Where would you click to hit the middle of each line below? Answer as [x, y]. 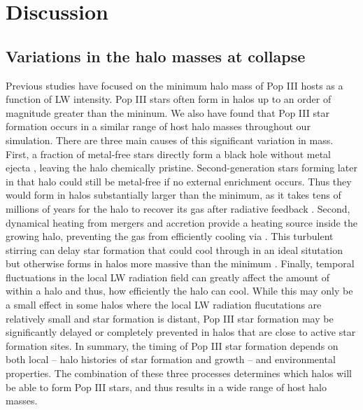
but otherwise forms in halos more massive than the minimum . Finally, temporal [180, 263]
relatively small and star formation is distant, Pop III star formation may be [170, 318]
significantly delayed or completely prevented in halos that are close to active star [181, 332]
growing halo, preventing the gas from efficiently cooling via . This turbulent [170, 236]
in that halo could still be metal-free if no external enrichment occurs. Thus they [179, 181]
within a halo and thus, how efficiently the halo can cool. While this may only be [179, 291]
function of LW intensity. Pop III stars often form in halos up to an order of [169, 99]
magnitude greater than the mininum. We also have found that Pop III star [168, 112]
